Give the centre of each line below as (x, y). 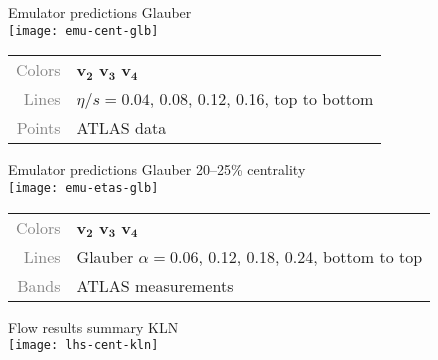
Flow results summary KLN (93, 326)
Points (38, 128)
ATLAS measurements (155, 285)
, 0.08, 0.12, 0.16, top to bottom (261, 99)
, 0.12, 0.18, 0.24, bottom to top (310, 256)
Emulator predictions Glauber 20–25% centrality (157, 169)
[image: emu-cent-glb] (83, 30)
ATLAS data (121, 128)
